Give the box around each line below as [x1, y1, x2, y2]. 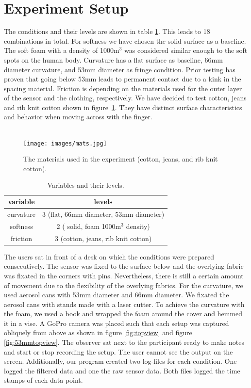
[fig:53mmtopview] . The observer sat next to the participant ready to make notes [4, 337, 245, 347]
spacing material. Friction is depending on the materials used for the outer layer [4, 83, 242, 93]
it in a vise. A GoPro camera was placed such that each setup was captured [4, 318, 229, 328]
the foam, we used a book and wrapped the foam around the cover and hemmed [4, 308, 242, 319]
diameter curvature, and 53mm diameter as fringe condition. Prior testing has [4, 64, 235, 74]
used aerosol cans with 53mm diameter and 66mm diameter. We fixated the [4, 290, 229, 300]
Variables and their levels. [47, 179, 124, 190]
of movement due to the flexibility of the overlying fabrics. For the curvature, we [4, 280, 243, 290]
